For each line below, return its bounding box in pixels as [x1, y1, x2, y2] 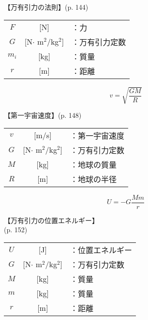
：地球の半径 [70, 173, 117, 185]
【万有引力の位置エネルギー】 [4, 215, 99, 225]
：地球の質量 [70, 159, 117, 170]
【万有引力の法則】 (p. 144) [4, 2, 89, 12]
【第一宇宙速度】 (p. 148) [4, 110, 82, 120]
